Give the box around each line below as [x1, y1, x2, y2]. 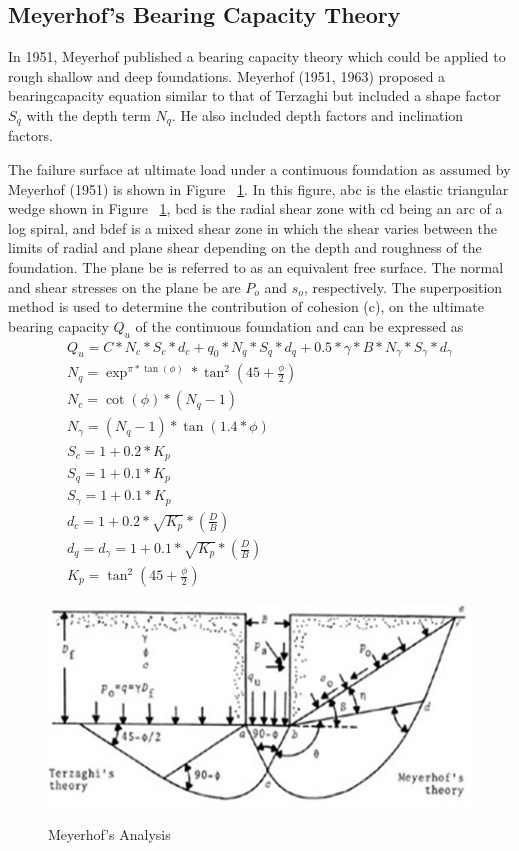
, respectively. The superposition [303, 276, 503, 297]
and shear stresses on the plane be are [8, 276, 241, 297]
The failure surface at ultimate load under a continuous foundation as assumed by [8, 159, 511, 180]
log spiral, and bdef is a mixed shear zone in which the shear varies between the [8, 217, 497, 238]
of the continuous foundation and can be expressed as [135, 315, 464, 336]
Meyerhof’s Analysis [48, 824, 171, 845]
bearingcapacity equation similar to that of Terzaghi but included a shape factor [8, 85, 501, 106]
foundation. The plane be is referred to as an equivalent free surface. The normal [8, 257, 504, 277]
